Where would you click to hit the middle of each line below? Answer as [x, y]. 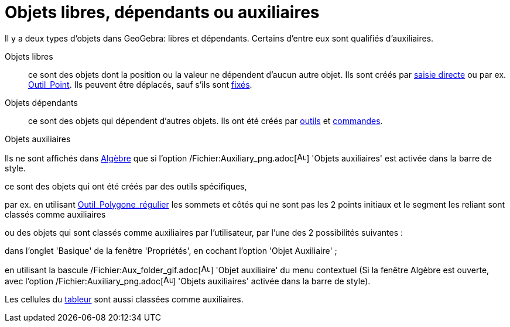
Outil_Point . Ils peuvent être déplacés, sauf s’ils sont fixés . [140, 84]
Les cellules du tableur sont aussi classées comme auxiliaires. [124, 299]
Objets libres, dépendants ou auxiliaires [162, 12]
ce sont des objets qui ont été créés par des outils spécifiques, [126, 186]
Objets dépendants [41, 102]
